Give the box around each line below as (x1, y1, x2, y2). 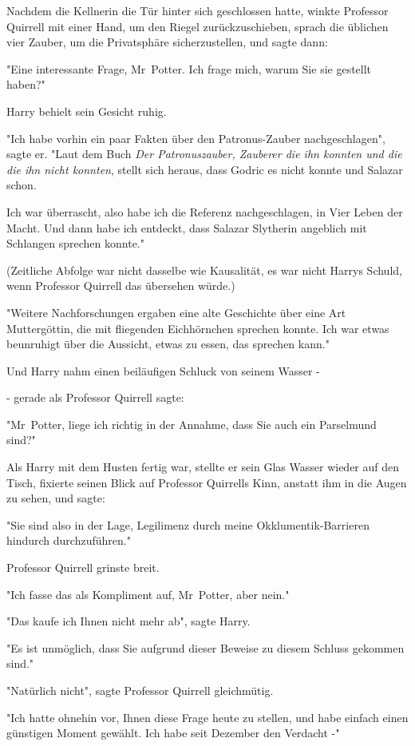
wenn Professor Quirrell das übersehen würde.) (6, 277, 235, 294)
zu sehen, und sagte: (6, 490, 105, 506)
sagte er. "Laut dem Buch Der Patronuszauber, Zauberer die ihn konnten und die (6, 145, 402, 162)
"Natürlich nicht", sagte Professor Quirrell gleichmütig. (6, 682, 274, 698)
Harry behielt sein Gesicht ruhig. (6, 102, 167, 119)
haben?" (6, 76, 45, 93)
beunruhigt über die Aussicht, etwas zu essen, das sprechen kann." (6, 335, 330, 352)
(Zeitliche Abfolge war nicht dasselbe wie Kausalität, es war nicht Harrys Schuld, (6, 261, 402, 278)
